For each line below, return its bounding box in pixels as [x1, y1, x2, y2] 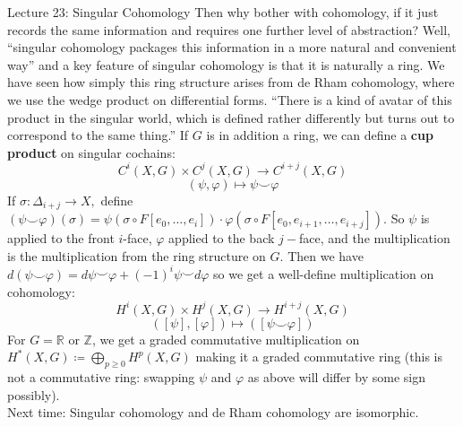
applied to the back [168, 229, 275, 248]
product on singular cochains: [7, 143, 176, 161]
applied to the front [7, 229, 115, 248]
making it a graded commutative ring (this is [195, 347, 442, 366]
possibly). [7, 385, 60, 404]
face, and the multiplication [298, 229, 450, 248]
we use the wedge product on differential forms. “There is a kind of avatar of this [7, 90, 452, 109]
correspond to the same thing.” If [7, 126, 189, 144]
